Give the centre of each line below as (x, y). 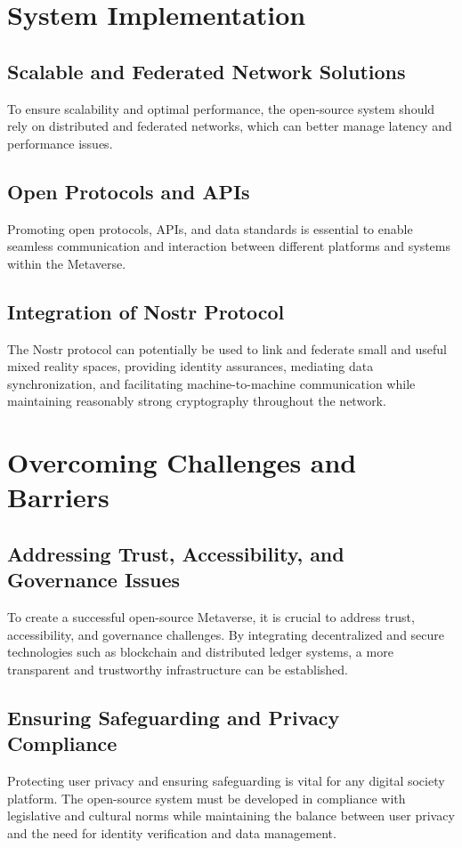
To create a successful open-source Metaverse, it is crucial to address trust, (211, 617)
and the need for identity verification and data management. (172, 832)
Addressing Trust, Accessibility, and (176, 553)
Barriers (58, 497)
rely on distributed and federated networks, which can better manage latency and (230, 126)
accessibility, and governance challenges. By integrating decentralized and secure (226, 634)
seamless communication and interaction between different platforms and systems (229, 246)
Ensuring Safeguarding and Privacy (174, 717)
